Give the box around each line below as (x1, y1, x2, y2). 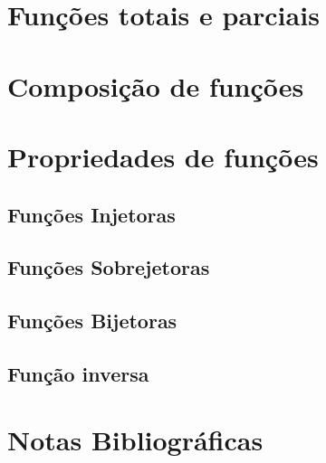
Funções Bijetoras (7, 307, 177, 335)
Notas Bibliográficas (7, 421, 264, 458)
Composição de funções (7, 67, 304, 104)
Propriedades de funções (7, 137, 319, 175)
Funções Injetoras (7, 200, 176, 228)
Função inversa (7, 359, 149, 387)
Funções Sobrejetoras (7, 253, 210, 281)
